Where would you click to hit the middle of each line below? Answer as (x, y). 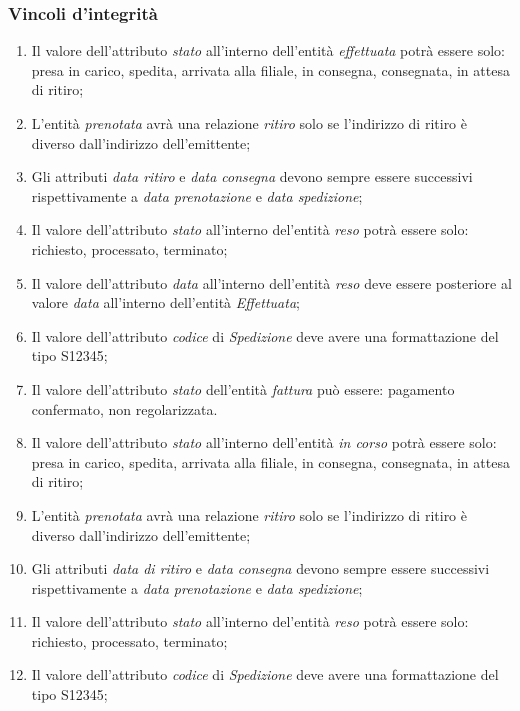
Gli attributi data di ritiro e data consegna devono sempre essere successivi (260, 568)
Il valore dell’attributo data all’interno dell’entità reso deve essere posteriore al (271, 282)
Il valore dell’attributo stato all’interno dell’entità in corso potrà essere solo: (264, 442)
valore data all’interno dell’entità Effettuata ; (165, 302)
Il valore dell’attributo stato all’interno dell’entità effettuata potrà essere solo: (268, 50)
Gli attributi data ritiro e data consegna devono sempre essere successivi (252, 176)
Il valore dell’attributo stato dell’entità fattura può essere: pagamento (243, 388)
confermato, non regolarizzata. (124, 408)
